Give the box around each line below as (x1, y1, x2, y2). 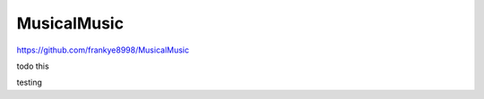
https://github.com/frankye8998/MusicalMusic (16, 45, 190, 55)
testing (16, 77, 42, 88)
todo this (16, 61, 49, 71)
